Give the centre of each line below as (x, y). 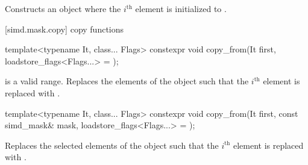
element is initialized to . (181, 8)
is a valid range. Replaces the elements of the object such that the (127, 81)
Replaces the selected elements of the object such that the (112, 145)
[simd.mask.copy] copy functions (64, 29)
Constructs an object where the (63, 8)
